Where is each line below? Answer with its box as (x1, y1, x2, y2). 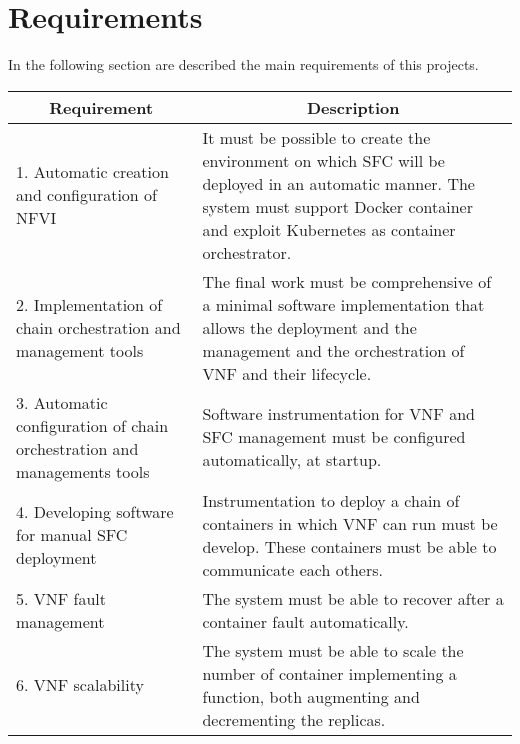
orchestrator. (202, 240, 292, 264)
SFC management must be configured (202, 425, 466, 449)
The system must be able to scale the (202, 638, 464, 662)
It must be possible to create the (202, 125, 431, 149)
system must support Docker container (202, 194, 473, 218)
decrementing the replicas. (202, 707, 386, 731)
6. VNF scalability (16, 673, 144, 697)
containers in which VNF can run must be (202, 511, 498, 535)
